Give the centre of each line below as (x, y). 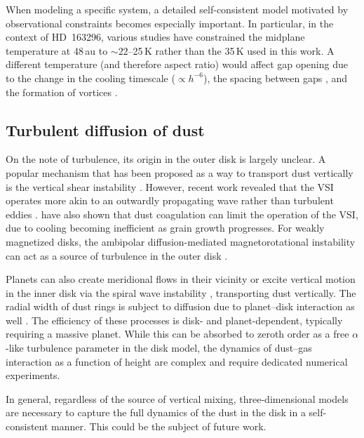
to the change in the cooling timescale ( (90, 78)
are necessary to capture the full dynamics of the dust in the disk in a (156, 412)
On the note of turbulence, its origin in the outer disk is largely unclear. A (166, 159)
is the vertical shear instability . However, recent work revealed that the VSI (170, 186)
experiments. (33, 375)
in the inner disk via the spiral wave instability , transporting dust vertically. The (181, 292)
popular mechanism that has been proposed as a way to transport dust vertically (180, 172)
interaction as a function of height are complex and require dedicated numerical (177, 361)
